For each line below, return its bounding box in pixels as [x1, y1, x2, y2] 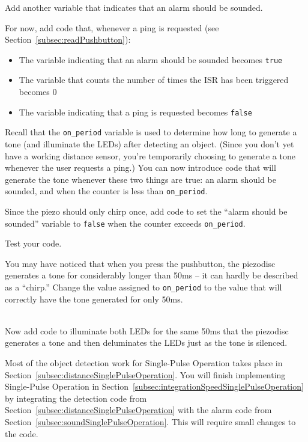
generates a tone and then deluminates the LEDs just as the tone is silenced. [5, 336, 288, 349]
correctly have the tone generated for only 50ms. [5, 292, 183, 305]
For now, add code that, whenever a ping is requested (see [5, 21, 219, 34]
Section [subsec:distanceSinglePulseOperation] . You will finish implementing [5, 368, 286, 381]
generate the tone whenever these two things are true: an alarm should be [5, 173, 276, 185]
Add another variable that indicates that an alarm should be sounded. [5, 1, 263, 13]
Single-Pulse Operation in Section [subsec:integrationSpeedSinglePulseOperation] [5, 380, 304, 393]
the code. [5, 427, 38, 440]
